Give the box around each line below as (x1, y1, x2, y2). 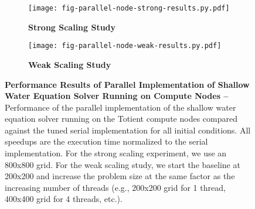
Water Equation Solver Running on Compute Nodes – (5, 90, 229, 102)
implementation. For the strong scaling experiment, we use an (5, 147, 227, 159)
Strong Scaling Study (28, 20, 116, 33)
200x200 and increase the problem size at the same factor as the (5, 170, 235, 182)
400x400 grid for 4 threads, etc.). (5, 193, 123, 205)
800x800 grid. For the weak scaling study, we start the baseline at (5, 158, 240, 170)
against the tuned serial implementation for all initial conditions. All (5, 124, 251, 136)
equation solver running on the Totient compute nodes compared (5, 112, 237, 125)
